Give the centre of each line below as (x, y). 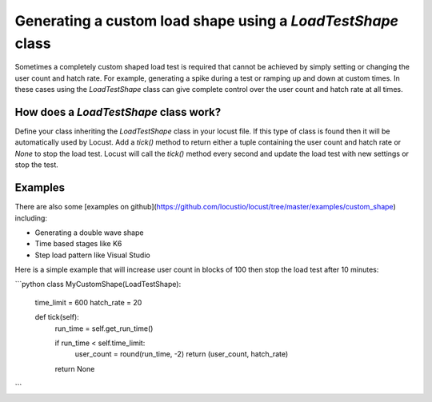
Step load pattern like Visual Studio (93, 255)
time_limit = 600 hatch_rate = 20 (88, 302)
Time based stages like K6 (78, 244)
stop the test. (37, 165)
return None (75, 368)
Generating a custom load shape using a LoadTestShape (207, 21)
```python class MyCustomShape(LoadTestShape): (98, 285)
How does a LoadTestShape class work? (118, 112)
